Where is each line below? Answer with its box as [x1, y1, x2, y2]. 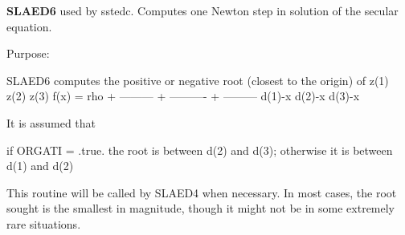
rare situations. [6, 215, 81, 232]
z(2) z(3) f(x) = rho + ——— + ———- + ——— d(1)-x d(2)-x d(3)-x [6, 87, 360, 104]
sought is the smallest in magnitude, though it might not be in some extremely [6, 200, 395, 217]
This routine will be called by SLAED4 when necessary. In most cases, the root [6, 184, 397, 201]
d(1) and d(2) [6, 157, 74, 174]
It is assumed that [6, 114, 96, 131]
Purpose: [6, 45, 50, 62]
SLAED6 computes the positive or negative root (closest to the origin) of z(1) [6, 71, 389, 88]
